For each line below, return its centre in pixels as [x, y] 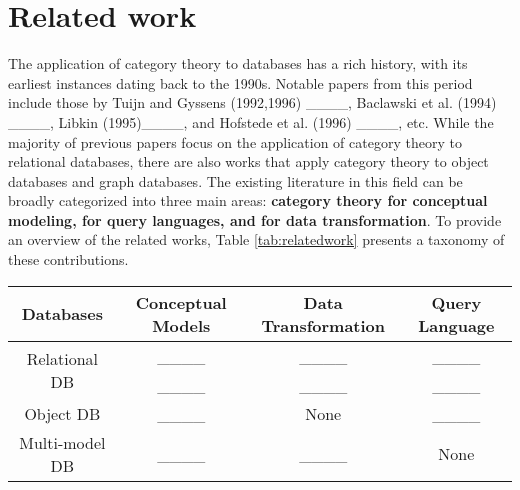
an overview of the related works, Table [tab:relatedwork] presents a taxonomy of [256, 239]
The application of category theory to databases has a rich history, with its [238, 63]
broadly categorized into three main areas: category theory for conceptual [248, 200]
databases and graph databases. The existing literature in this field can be [235, 180]
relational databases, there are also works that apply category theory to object [248, 161]
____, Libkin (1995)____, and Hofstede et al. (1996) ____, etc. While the [251, 121]
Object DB [62, 413]
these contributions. [68, 259]
